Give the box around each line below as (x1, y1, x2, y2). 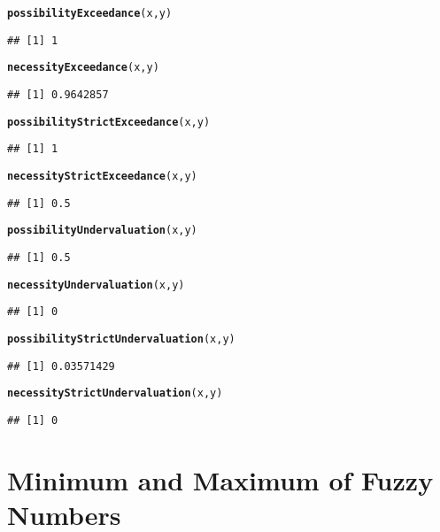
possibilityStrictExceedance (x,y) (7, 115, 211, 128)
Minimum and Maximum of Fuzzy (7, 461, 434, 497)
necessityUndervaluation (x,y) (7, 278, 185, 291)
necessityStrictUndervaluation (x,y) (7, 387, 223, 400)
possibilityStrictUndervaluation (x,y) (7, 332, 235, 345)
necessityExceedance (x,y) (7, 61, 159, 74)
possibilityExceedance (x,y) (7, 7, 173, 19)
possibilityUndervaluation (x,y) (7, 224, 197, 237)
